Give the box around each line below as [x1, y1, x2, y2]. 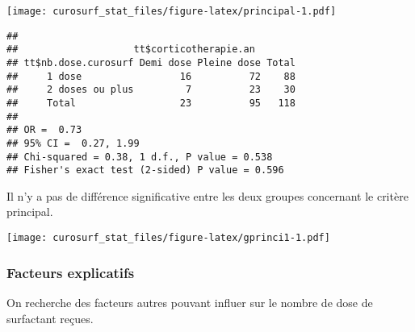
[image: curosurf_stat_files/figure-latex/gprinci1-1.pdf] [6, 232, 330, 244]
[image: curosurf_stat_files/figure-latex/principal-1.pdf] [6, 6, 337, 17]
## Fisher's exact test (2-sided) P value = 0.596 [6, 164, 284, 176]
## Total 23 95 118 [6, 97, 296, 109]
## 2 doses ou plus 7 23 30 [6, 84, 296, 96]
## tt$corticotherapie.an [6, 44, 255, 56]
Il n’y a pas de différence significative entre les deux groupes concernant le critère [6, 187, 409, 204]
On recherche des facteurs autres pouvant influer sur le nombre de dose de [6, 293, 373, 310]
